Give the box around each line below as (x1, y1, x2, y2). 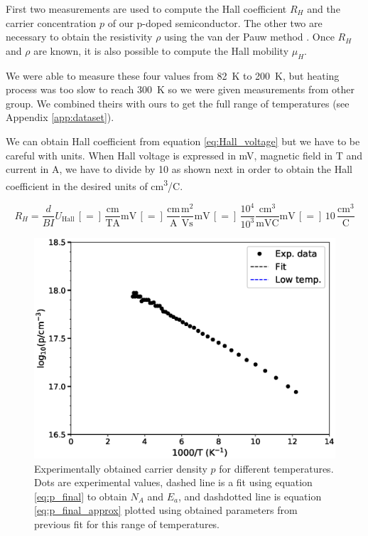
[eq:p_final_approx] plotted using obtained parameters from (34, 503, 298, 517)
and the (307, 1, 340, 16)
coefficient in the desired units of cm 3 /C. (6, 176, 183, 193)
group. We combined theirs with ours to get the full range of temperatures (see (6, 95, 350, 110)
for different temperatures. (219, 461, 334, 475)
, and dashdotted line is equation (178, 488, 322, 503)
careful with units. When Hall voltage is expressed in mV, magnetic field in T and (6, 147, 363, 162)
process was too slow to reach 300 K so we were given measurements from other (6, 82, 355, 97)
